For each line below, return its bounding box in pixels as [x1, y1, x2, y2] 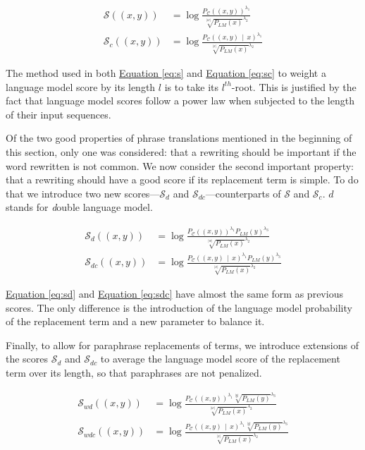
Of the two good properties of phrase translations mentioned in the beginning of [6, 130, 352, 145]
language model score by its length [6, 79, 156, 94]
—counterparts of [205, 186, 281, 200]
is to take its [164, 79, 219, 94]
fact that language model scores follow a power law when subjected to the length [6, 93, 354, 108]
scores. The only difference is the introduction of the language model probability [6, 300, 352, 315]
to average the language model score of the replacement [100, 351, 340, 366]
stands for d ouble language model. [6, 200, 153, 214]
